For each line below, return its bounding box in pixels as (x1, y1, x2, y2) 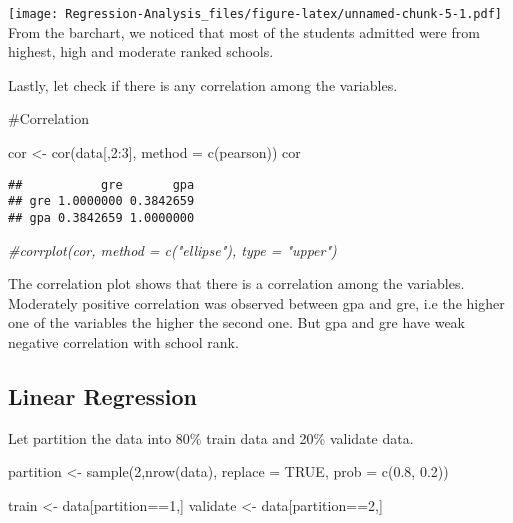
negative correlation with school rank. (8, 331, 239, 352)
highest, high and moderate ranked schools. (8, 41, 274, 62)
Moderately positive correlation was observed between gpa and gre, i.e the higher (8, 292, 505, 313)
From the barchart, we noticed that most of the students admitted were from (8, 21, 480, 42)
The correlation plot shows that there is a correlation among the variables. (8, 273, 465, 294)
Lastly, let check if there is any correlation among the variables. (8, 74, 398, 95)
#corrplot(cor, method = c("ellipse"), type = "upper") (8, 239, 337, 260)
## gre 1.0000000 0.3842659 (8, 194, 195, 209)
